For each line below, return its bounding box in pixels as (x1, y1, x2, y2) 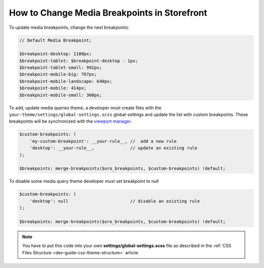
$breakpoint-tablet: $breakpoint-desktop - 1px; (19, 58, 138, 64)
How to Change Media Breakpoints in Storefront (9, 7, 207, 18)
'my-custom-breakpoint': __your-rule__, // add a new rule (29, 138, 177, 144)
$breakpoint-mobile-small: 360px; (19, 92, 102, 98)
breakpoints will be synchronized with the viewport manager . (9, 118, 132, 124)
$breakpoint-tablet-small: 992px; (19, 65, 102, 70)
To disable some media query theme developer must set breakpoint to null (9, 179, 159, 184)
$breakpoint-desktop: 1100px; (19, 51, 92, 57)
